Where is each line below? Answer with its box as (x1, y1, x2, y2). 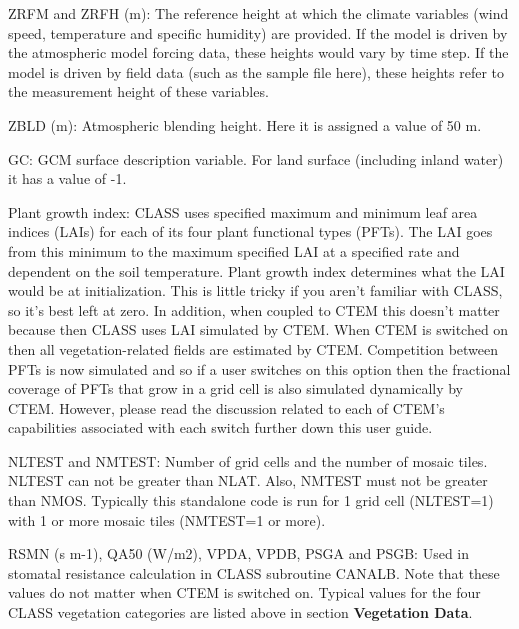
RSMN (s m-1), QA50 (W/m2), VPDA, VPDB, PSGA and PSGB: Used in (8, 543, 470, 564)
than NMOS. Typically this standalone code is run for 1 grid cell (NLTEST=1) (8, 490, 494, 511)
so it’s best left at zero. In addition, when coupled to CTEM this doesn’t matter (8, 299, 500, 320)
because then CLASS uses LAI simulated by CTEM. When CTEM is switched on (8, 319, 509, 340)
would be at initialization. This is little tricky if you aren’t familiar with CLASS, (8, 280, 503, 301)
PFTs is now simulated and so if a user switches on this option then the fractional (8, 358, 511, 379)
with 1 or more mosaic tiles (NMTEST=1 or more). (8, 509, 326, 530)
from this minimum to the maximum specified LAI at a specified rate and (8, 240, 460, 261)
